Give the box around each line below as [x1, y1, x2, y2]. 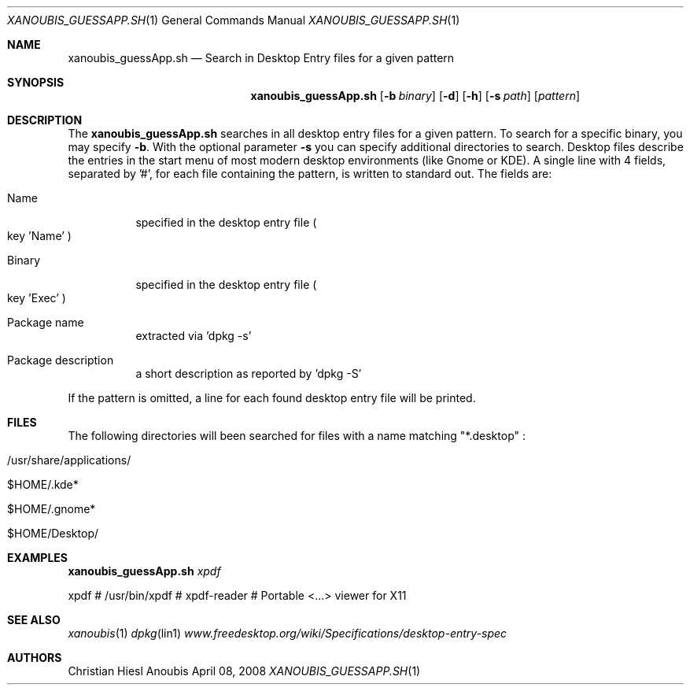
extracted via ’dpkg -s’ [135, 329, 252, 342]
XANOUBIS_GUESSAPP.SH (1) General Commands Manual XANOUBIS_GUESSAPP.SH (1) [7, 13, 460, 27]
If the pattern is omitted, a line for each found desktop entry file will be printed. [68, 391, 476, 405]
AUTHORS [7, 651, 62, 664]
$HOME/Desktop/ [7, 527, 98, 540]
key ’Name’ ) [7, 229, 72, 242]
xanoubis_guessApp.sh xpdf [68, 564, 221, 578]
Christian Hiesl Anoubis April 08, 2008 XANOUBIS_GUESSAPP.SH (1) [68, 664, 421, 678]
